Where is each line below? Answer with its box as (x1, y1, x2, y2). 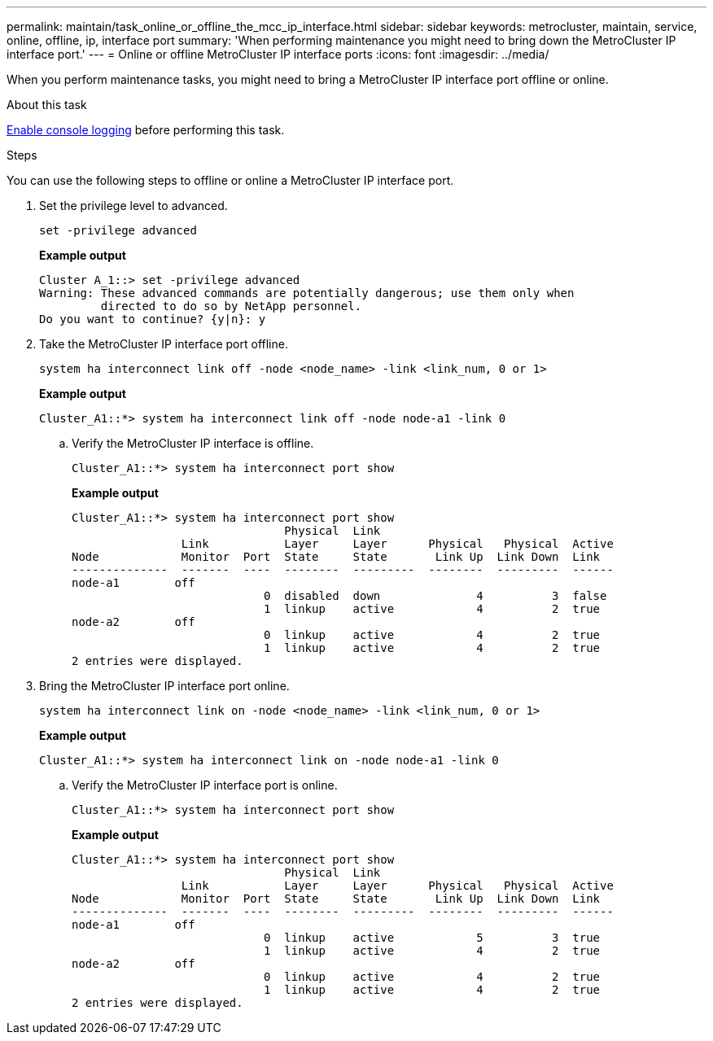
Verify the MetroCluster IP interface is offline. (72, 436, 314, 450)
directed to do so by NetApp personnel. (100, 300, 362, 313)
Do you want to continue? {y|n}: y (39, 313, 266, 326)
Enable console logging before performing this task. (7, 123, 285, 137)
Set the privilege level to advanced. (39, 199, 228, 212)
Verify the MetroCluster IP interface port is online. (72, 778, 338, 792)
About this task (7, 98, 87, 112)
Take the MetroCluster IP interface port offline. (39, 337, 288, 351)
